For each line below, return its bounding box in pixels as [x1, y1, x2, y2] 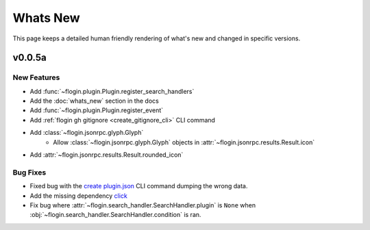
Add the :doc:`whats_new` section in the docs [29, 97, 159, 105]
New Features [12, 73, 60, 82]
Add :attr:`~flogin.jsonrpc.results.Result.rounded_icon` [29, 151, 184, 159]
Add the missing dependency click [29, 192, 128, 200]
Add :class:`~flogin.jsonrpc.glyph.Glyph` [29, 129, 144, 137]
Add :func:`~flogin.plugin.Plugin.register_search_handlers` [29, 87, 195, 95]
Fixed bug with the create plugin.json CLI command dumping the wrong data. [29, 182, 248, 190]
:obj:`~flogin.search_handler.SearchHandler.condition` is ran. [29, 211, 201, 219]
